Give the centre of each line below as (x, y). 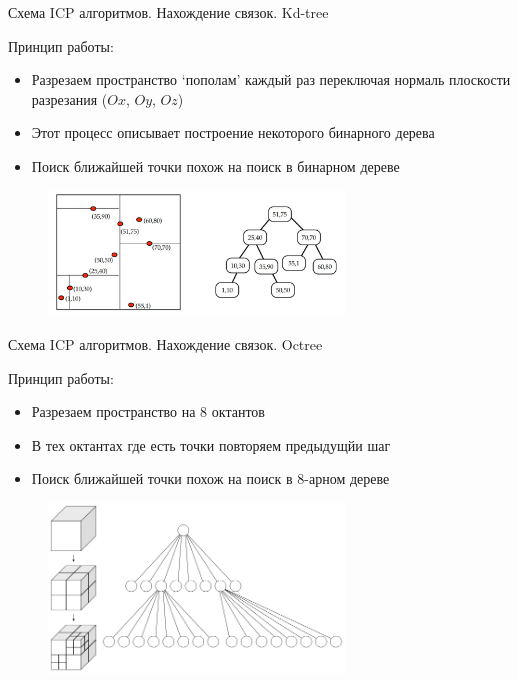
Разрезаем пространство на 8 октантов (148, 411)
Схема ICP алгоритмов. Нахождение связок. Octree (165, 343)
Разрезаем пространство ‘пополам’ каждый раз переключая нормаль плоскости (271, 79)
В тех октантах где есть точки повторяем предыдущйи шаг (211, 444)
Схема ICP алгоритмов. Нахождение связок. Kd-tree (168, 12)
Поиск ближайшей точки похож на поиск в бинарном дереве (215, 165)
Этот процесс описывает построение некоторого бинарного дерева (233, 132)
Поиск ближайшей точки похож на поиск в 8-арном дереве (210, 478)
